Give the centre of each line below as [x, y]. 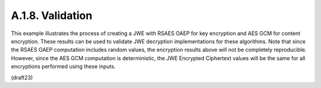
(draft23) [22, 77]
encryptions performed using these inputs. [63, 67]
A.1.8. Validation [52, 15]
